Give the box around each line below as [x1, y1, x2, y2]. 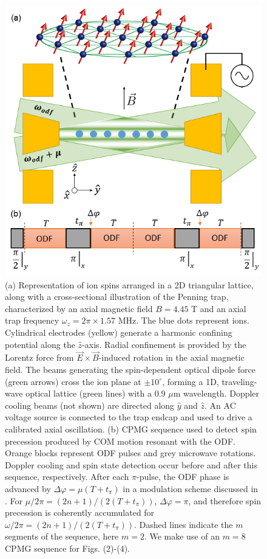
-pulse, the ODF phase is [137, 470, 229, 483]
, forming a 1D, [162, 375, 219, 387]
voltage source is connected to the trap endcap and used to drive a [5, 411, 252, 423]
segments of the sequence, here [5, 530, 119, 543]
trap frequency [5, 314, 59, 327]
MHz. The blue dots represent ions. [118, 314, 249, 327]
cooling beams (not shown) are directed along [5, 398, 175, 411]
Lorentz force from [5, 351, 74, 364]
